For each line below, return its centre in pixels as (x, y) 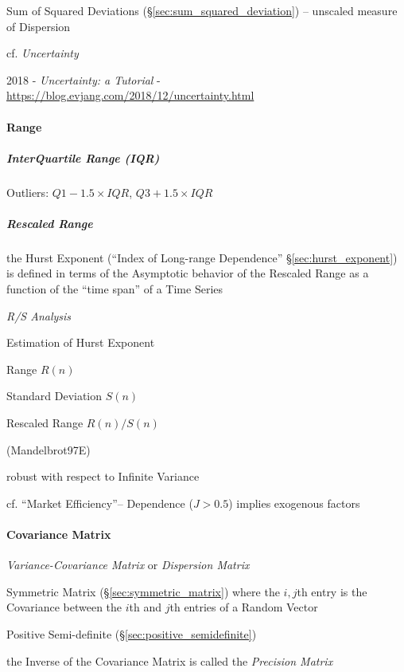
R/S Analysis (39, 315)
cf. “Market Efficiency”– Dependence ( (100, 503)
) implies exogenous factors (294, 503)
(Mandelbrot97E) (49, 449)
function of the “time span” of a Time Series (115, 289)
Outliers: (28, 192)
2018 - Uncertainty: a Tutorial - (84, 79)
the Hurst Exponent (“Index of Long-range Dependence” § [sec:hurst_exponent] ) (202, 257)
